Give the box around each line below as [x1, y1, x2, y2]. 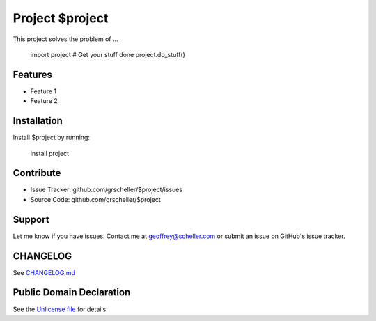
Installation [13, 115, 63, 127]
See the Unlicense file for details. [13, 305, 108, 313]
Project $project [13, 10, 109, 26]
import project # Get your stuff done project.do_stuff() [30, 50, 186, 58]
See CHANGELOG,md [13, 268, 76, 276]
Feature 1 [30, 87, 57, 95]
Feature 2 [30, 97, 58, 105]
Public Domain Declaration [13, 286, 131, 299]
